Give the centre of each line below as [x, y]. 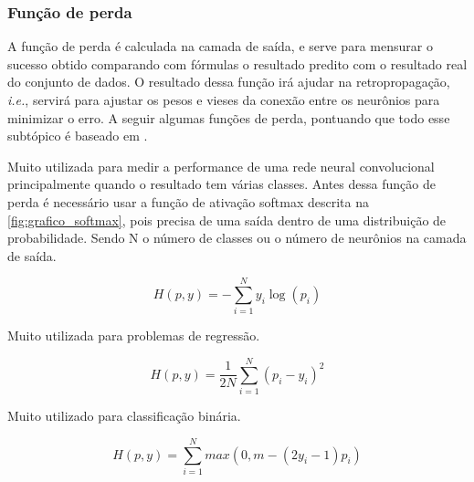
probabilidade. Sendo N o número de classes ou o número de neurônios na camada [237, 238]
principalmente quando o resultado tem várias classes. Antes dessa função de [221, 184]
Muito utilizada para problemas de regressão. [134, 335]
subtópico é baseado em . [78, 136]
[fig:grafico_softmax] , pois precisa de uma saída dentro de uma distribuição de [227, 220]
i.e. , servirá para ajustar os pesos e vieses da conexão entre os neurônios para [224, 100]
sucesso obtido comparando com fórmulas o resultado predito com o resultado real [237, 63]
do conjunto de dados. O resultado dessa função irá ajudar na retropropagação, [229, 82]
